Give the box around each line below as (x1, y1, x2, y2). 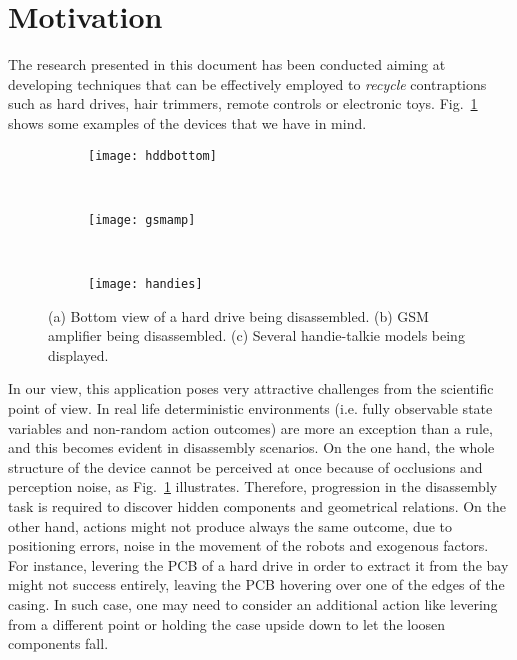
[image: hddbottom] (88, 148, 217, 163)
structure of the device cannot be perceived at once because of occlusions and (8, 456, 483, 477)
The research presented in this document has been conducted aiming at (8, 54, 446, 75)
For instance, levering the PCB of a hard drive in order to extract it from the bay (8, 554, 509, 575)
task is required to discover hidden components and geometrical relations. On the (8, 496, 506, 516)
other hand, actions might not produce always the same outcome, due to (8, 515, 453, 536)
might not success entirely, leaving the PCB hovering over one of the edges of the (8, 574, 505, 595)
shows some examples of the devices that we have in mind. (8, 112, 367, 133)
